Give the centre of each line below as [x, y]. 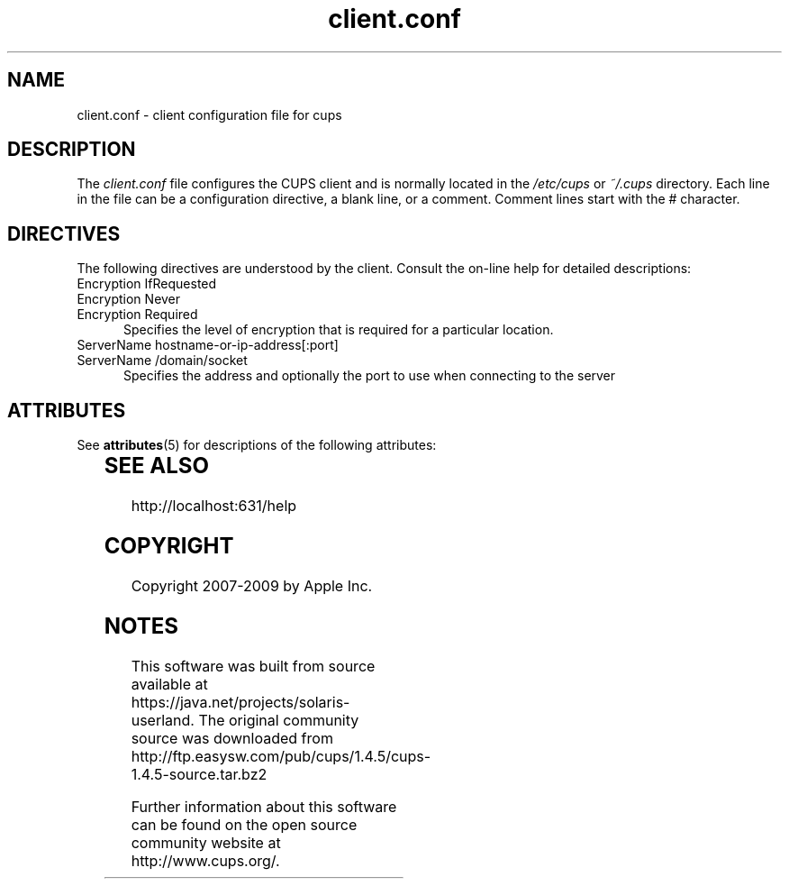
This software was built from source [253, 666]
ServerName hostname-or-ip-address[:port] [208, 345]
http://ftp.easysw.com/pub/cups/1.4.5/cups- [281, 756]
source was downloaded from [232, 738]
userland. [163, 720]
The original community [279, 720]
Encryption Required [137, 315]
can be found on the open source [244, 824]
